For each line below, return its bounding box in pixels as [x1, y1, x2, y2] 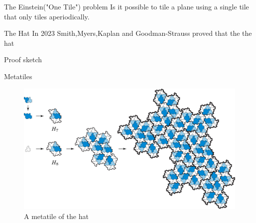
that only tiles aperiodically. [4, 11, 90, 21]
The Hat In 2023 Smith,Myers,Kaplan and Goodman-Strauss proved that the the [4, 28, 252, 38]
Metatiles [4, 71, 32, 81]
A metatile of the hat [24, 211, 89, 221]
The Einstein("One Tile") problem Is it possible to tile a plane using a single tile [4, 1, 249, 11]
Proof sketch [4, 54, 42, 65]
